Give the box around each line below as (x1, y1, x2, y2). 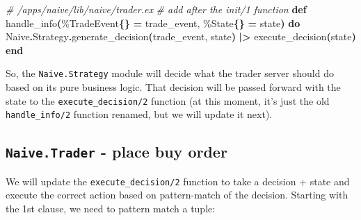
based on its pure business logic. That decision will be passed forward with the (6, 80, 341, 94)
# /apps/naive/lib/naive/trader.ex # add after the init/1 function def (6, 2, 307, 16)
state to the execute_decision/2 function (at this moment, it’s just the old (6, 93, 330, 108)
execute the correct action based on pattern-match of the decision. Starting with (6, 187, 348, 202)
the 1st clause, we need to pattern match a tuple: (6, 201, 216, 215)
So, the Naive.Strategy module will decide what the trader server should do (6, 66, 334, 81)
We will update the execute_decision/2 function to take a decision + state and (6, 174, 350, 188)
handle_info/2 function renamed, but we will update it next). (6, 107, 273, 121)
